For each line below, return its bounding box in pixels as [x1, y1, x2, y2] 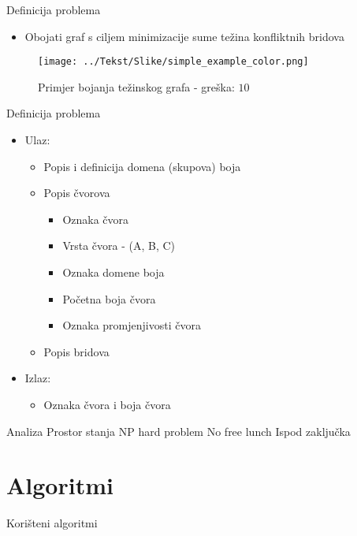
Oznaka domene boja [62, 264, 165, 280]
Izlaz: [24, 370, 51, 386]
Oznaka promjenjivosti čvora [62, 317, 201, 333]
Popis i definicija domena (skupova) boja [43, 158, 241, 174]
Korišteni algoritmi [6, 515, 98, 531]
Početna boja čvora [62, 290, 156, 307]
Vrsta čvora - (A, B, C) [62, 237, 176, 254]
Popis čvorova [43, 184, 110, 201]
